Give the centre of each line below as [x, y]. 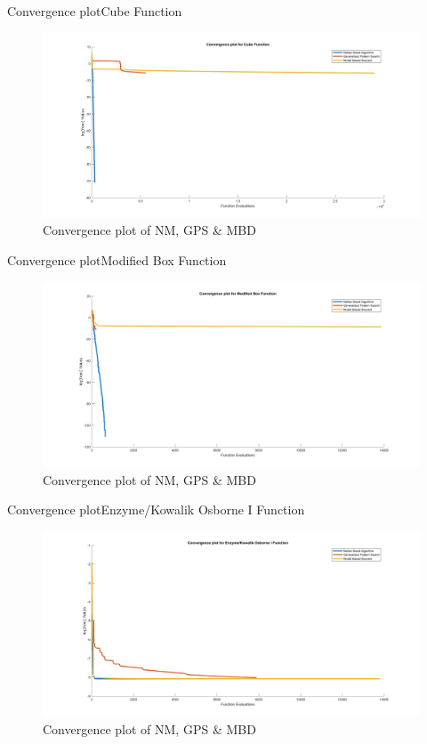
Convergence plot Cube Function [95, 11]
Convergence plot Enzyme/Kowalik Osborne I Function [156, 509]
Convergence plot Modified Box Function [117, 260]
